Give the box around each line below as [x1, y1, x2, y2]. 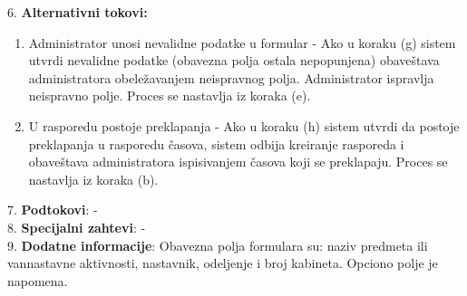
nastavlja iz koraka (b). [28, 169, 159, 188]
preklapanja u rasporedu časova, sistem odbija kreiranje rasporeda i [28, 134, 404, 153]
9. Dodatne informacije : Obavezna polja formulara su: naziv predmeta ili [7, 235, 428, 254]
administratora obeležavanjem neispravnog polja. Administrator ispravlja [28, 68, 434, 87]
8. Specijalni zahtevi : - [7, 217, 146, 236]
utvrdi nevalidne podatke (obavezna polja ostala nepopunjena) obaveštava [28, 51, 440, 70]
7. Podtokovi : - [7, 200, 98, 219]
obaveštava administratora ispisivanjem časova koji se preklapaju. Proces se [28, 152, 448, 171]
